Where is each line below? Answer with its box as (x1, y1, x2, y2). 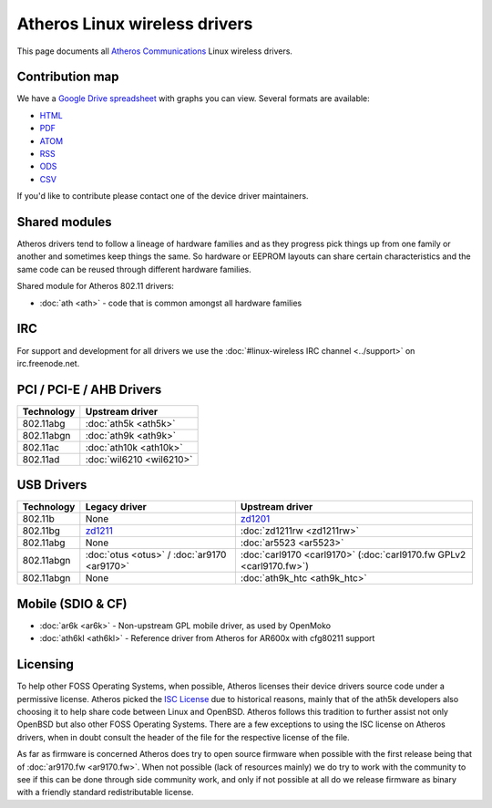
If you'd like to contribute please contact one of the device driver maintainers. (16, 191, 309, 202)
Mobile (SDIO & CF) (16, 596, 128, 611)
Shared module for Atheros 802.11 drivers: (16, 281, 175, 292)
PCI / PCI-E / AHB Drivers (16, 381, 162, 397)
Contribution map (16, 69, 119, 85)
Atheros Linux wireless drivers (16, 14, 253, 34)
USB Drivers (16, 477, 87, 492)
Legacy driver (85, 501, 148, 513)
